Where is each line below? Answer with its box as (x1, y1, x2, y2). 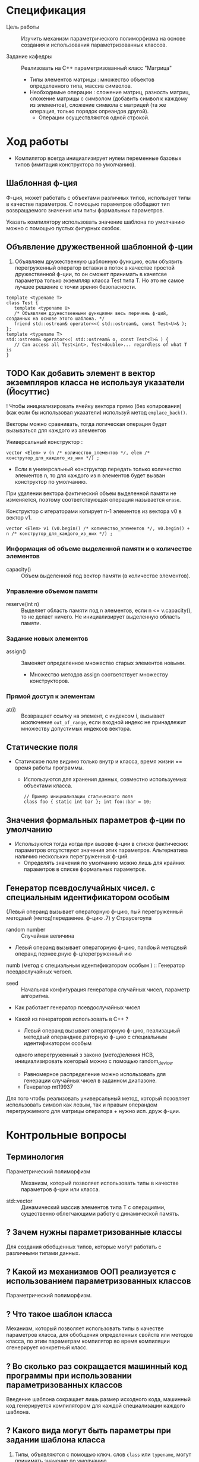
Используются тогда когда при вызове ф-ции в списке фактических (14, 840, 188, 848)
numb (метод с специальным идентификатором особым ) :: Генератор (6, 962, 185, 969)
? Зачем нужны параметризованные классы (6, 1227, 182, 1238)
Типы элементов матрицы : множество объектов (29, 76, 154, 83)
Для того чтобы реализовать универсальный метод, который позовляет (6, 1095, 190, 1102)
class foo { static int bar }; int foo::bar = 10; (23, 799, 152, 805)
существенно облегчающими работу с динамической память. (21, 1210, 179, 1217)
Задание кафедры (6, 52, 52, 60)
